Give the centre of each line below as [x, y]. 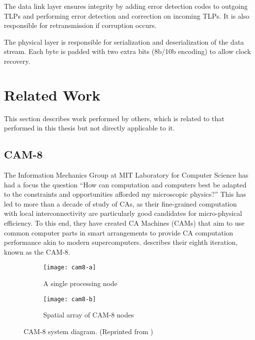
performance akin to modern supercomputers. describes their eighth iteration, [121, 242]
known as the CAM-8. [37, 251]
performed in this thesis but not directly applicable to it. [89, 128]
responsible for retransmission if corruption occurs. [80, 25]
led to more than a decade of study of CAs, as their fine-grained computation [121, 203]
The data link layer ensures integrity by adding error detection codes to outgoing [126, 6]
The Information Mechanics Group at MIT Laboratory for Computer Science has [126, 175]
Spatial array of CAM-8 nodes [89, 315]
